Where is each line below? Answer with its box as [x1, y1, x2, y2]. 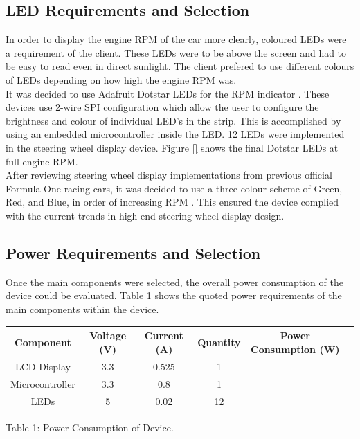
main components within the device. [6, 301, 159, 316]
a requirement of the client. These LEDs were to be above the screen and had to [6, 45, 347, 60]
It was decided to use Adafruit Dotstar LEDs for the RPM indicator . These [6, 86, 330, 100]
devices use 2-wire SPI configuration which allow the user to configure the [6, 100, 319, 114]
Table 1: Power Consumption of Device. [6, 420, 174, 435]
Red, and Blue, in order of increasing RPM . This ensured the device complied [6, 195, 339, 209]
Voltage [89, 328, 127, 342]
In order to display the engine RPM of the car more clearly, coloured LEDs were [6, 32, 347, 46]
